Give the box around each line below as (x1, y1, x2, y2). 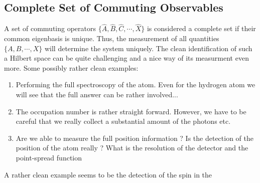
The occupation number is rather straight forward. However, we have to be (16, 106, 246, 116)
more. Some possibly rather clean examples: (4, 62, 139, 73)
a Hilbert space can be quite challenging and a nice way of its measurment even (4, 53, 249, 63)
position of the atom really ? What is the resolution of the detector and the (16, 142, 248, 153)
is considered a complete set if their (147, 23, 256, 34)
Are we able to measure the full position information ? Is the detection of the (16, 132, 254, 143)
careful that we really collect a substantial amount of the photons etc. (16, 116, 231, 126)
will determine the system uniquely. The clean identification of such (44, 43, 252, 53)
